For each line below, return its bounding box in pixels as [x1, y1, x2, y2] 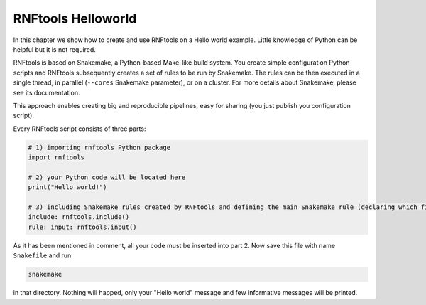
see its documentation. [13, 88, 80, 97]
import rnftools [28, 154, 85, 161]
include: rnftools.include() [28, 213, 130, 221]
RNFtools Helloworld [13, 11, 137, 26]
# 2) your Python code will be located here [28, 173, 186, 181]
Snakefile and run [13, 251, 72, 259]
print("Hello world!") [28, 183, 107, 191]
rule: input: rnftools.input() [28, 223, 138, 231]
